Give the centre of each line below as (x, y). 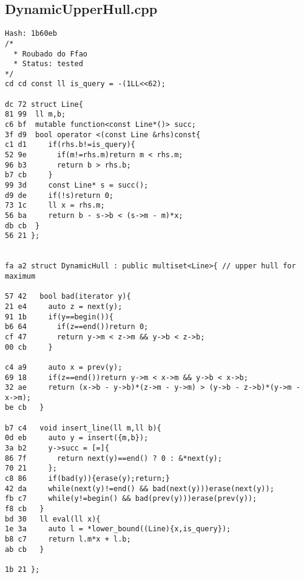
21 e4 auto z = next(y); (64, 306)
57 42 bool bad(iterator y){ (68, 297)
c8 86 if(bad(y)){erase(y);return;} (88, 479)
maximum (20, 276)
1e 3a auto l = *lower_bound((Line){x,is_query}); (118, 529)
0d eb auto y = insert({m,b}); (77, 438)
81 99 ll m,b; (35, 114)
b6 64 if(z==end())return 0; (77, 327)
